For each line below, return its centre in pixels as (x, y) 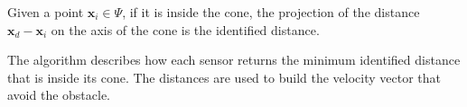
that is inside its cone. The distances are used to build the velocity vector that (224, 77)
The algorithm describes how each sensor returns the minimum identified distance (234, 60)
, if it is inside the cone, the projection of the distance (271, 12)
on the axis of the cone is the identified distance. (185, 29)
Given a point (46, 12)
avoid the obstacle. (59, 95)
